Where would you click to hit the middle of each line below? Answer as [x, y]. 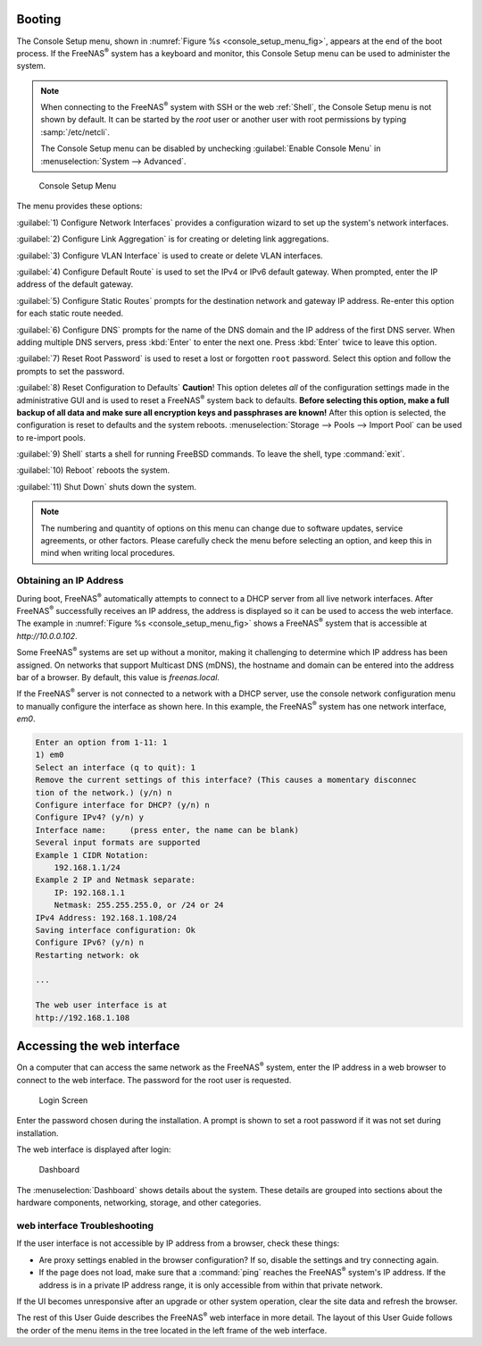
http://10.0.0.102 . [47, 635]
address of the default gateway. [75, 284]
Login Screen [63, 1100]
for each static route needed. [70, 314]
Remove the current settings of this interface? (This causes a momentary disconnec [226, 780]
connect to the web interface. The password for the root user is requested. [154, 1080]
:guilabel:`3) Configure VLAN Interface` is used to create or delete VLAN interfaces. [170, 256]
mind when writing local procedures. [108, 553]
